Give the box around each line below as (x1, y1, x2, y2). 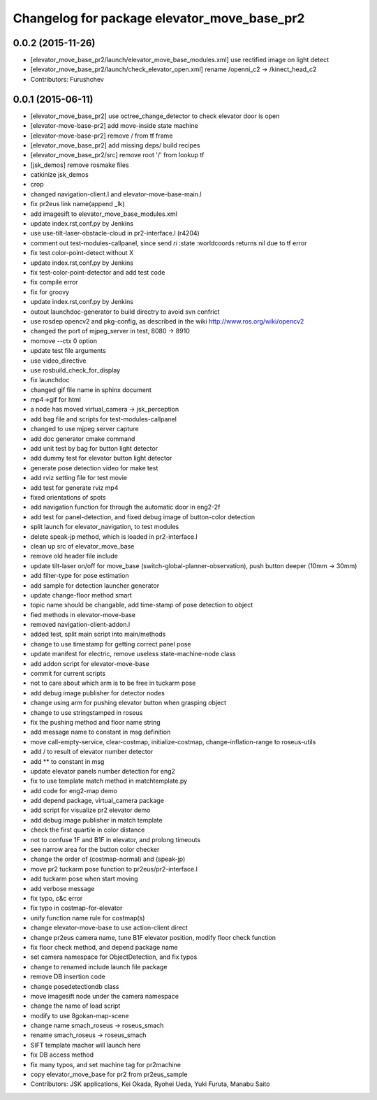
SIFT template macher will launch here (30, 1041, 141, 1049)
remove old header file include (30, 552, 119, 560)
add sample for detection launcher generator (30, 581, 160, 590)
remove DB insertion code (30, 972, 105, 981)
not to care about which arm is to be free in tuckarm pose (30, 679, 196, 688)
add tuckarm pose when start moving (30, 874, 139, 883)
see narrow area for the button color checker (30, 846, 160, 854)
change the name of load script (30, 1001, 121, 1010)
